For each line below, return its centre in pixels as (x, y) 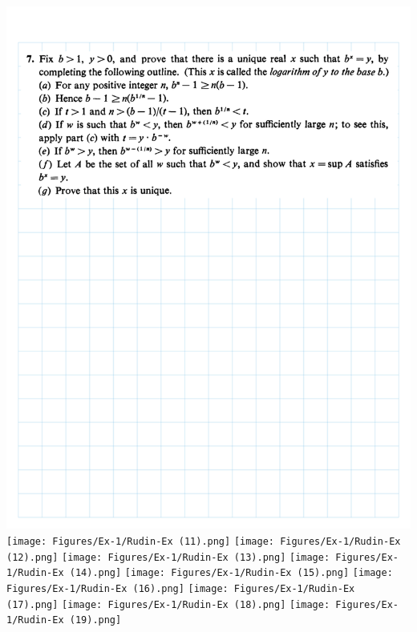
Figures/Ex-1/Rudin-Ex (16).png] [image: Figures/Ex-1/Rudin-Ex (181, 589)
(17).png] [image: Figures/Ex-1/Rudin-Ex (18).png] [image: (168, 604)
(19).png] (95, 620)
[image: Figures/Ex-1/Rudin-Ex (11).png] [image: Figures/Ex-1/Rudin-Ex (204, 542)
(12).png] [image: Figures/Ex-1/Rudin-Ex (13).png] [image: (168, 557)
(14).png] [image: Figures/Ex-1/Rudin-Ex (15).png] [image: (231, 573)
